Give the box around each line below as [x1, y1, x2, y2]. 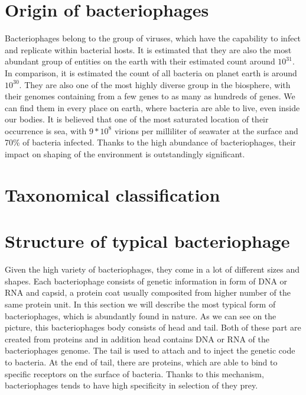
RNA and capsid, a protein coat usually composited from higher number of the [5, 286, 291, 299]
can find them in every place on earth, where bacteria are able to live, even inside [5, 101, 300, 114]
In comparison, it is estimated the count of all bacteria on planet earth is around [5, 66, 297, 79]
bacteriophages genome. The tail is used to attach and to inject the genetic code [5, 344, 295, 357]
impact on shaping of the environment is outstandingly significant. [5, 148, 245, 160]
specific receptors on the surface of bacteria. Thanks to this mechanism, [5, 367, 264, 380]
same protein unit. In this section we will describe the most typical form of [5, 297, 276, 310]
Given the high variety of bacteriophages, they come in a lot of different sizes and [5, 263, 300, 276]
